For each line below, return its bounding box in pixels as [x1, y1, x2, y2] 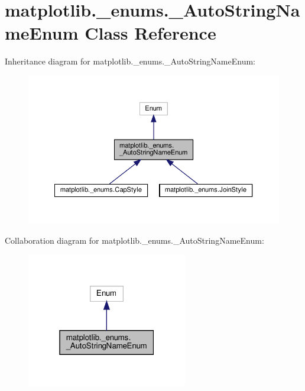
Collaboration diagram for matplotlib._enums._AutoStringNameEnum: [5, 234, 264, 246]
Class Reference [85, 21, 216, 45]
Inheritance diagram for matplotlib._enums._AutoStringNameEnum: [5, 55, 255, 67]
